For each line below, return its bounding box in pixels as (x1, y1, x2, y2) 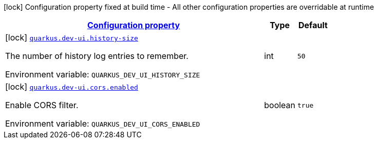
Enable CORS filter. (5, 100, 79, 110)
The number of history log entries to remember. (5, 51, 188, 61)
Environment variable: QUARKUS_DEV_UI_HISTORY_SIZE (5, 69, 200, 79)
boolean (264, 100, 296, 110)
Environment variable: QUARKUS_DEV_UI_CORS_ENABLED (5, 118, 200, 129)
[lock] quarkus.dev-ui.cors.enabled (5, 81, 138, 92)
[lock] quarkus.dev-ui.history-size (5, 32, 138, 43)
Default (298, 20, 328, 30)
